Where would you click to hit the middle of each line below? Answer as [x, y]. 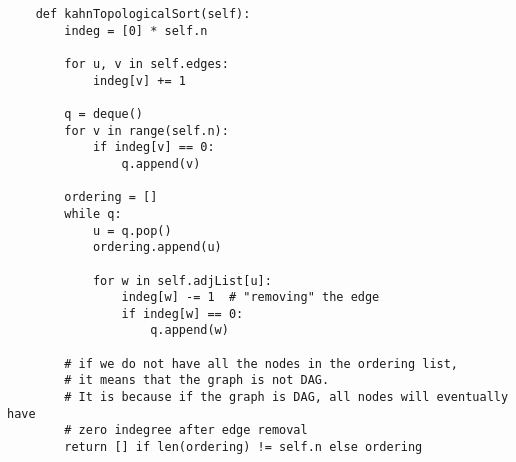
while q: [93, 213]
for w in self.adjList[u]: [182, 280]
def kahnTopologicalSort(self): [143, 14]
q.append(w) [189, 330]
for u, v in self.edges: [146, 63]
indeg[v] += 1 [139, 80]
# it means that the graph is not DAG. [197, 380]
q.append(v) [161, 163]
